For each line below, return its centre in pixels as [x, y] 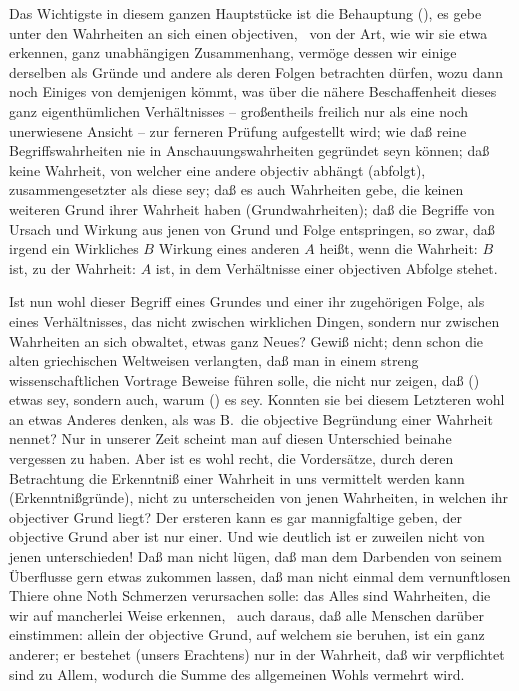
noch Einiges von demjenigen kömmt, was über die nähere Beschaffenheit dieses [253, 91]
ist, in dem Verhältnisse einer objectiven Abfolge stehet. [326, 267]
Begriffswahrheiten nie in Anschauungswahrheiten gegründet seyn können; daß [249, 150]
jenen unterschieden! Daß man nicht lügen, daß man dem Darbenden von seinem [255, 556]
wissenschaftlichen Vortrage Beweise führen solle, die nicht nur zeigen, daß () [244, 379]
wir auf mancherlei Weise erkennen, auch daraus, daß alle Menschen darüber [246, 614]
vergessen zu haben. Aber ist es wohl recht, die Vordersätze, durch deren [231, 458]
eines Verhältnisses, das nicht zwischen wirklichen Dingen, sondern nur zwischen [254, 320]
